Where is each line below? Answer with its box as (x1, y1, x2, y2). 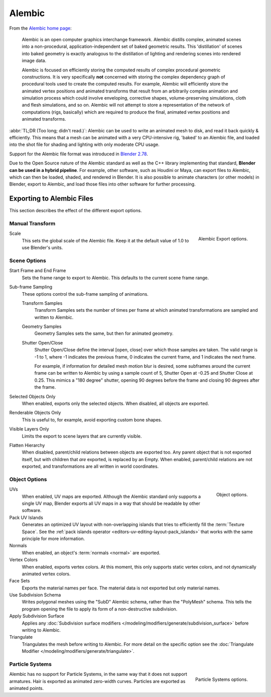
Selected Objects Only (9, 393, 56, 399)
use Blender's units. (22, 244, 63, 251)
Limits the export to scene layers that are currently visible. (22, 433, 142, 439)
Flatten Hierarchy (9, 442, 45, 448)
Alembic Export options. (198, 236, 248, 242)
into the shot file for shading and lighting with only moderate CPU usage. (9, 141, 160, 148)
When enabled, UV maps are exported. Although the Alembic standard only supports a (22, 493, 201, 499)
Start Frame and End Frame (9, 268, 66, 274)
